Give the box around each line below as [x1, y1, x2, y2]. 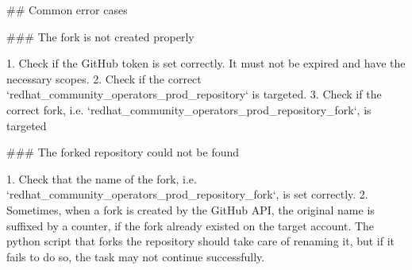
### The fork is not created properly [6, 28, 194, 44]
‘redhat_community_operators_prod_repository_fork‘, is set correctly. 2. [6, 186, 368, 202]
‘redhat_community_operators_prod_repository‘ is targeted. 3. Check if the [6, 86, 382, 102]
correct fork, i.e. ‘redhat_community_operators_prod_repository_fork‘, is [6, 101, 372, 118]
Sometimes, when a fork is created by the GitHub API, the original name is [6, 201, 375, 218]
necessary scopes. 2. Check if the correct [6, 70, 202, 87]
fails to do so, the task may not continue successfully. [6, 248, 265, 264]
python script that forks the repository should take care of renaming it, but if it [6, 233, 395, 249]
